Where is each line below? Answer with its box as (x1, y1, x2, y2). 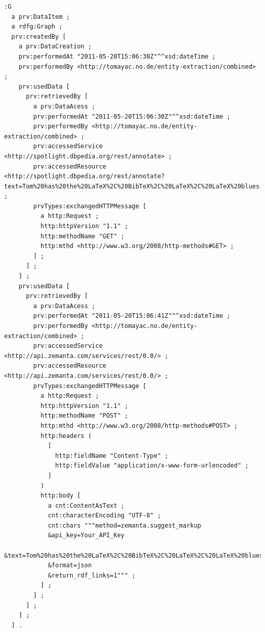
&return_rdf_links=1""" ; (47, 571, 136, 579)
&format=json (47, 562, 92, 569)
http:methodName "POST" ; (40, 412, 128, 420)
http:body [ (40, 492, 81, 500)
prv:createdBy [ (11, 33, 66, 40)
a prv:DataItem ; (11, 13, 70, 20)
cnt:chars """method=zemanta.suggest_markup (47, 521, 201, 529)
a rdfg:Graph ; (11, 23, 63, 31)
